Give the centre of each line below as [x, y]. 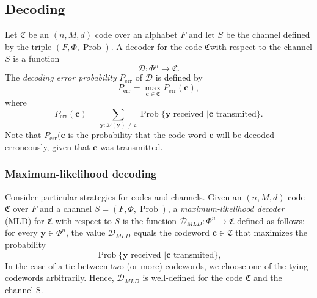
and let [202, 35]
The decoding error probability [61, 77]
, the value [86, 232]
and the [268, 278]
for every [21, 232]
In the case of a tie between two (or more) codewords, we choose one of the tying [157, 265]
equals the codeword [171, 232]
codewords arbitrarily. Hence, [60, 278]
